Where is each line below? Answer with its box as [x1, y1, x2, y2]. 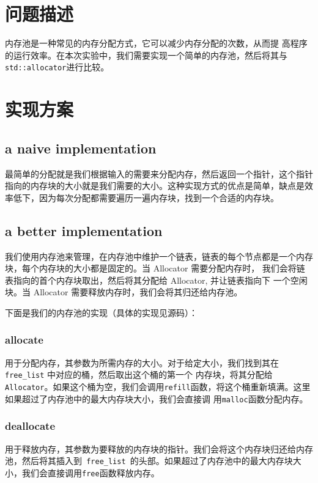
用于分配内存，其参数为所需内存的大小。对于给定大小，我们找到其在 [5, 356, 279, 369]
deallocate [5, 418, 56, 433]
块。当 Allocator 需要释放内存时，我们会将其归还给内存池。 [5, 286, 243, 298]
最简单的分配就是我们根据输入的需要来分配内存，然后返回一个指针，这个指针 [5, 167, 313, 180]
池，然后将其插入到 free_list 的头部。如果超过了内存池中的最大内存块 [5, 454, 293, 467]
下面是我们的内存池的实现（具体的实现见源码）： [5, 306, 198, 319]
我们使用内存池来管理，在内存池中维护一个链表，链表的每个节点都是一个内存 [5, 249, 313, 262]
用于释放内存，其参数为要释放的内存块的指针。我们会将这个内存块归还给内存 [5, 442, 313, 455]
